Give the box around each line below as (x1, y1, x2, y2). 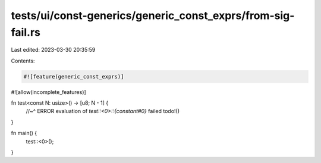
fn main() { (11, 130, 37, 137)
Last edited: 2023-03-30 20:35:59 (11, 46, 96, 54)
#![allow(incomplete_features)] (11, 88, 86, 95)
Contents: (11, 57, 35, 64)
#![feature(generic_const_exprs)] (23, 73, 124, 80)
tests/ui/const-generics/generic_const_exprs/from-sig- (11, 9, 295, 22)
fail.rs (11, 26, 41, 39)
